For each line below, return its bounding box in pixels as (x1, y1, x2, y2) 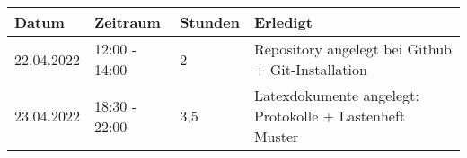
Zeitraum (93, 12, 161, 32)
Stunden (180, 12, 240, 32)
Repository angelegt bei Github (253, 38, 452, 59)
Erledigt (253, 12, 313, 32)
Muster (253, 126, 299, 146)
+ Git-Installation (253, 59, 367, 79)
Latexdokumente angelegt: (253, 85, 419, 105)
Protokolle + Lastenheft (253, 105, 406, 126)
